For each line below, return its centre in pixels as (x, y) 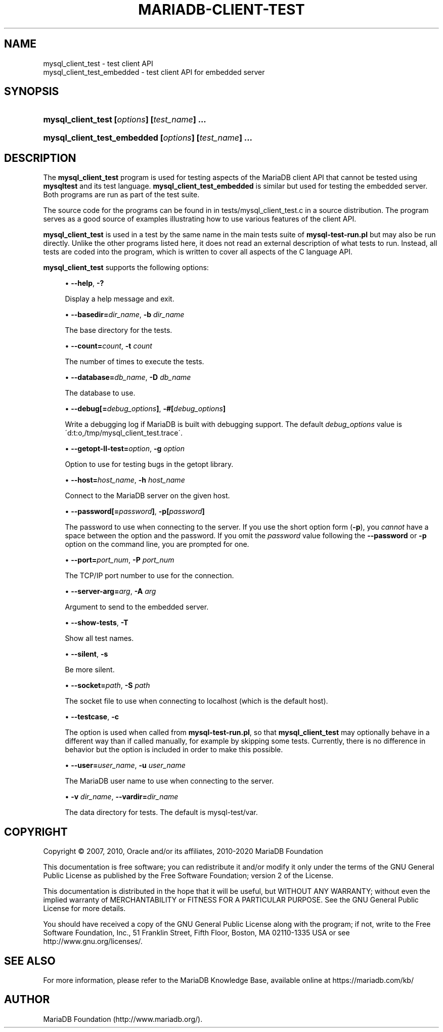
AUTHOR (27, 1000)
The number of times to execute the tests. (135, 362)
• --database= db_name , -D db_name (128, 377)
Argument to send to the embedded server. (137, 607)
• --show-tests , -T (97, 623)
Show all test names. (99, 638)
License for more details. (84, 909)
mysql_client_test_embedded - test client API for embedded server (154, 72)
